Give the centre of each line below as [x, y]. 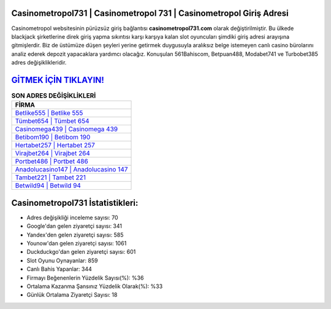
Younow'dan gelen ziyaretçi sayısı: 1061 [77, 243]
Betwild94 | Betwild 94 [48, 186]
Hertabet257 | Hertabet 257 [55, 146]
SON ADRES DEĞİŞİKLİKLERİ [54, 96]
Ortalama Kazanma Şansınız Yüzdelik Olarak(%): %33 [95, 286]
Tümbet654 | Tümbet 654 [52, 121]
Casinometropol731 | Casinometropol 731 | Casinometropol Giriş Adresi [150, 13]
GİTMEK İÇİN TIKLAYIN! [58, 80]
